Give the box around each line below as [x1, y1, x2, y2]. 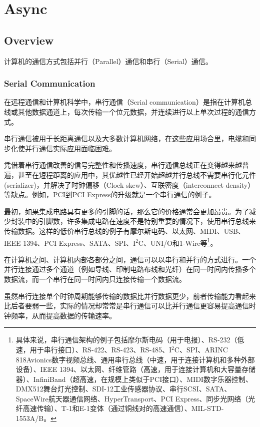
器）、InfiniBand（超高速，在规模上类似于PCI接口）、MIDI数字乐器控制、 [15, 373, 252, 384]
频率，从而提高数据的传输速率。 [10, 310, 116, 320]
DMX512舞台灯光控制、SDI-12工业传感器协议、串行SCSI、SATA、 [15, 383, 231, 394]
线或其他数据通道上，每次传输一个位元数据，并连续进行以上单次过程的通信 [4, 106, 249, 117]
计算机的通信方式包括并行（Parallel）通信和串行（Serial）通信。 [4, 56, 212, 66]
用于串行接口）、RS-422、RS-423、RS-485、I [29, 344, 172, 354]
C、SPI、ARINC [174, 344, 228, 354]
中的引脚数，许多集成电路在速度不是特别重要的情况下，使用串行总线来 [24, 216, 256, 226]
